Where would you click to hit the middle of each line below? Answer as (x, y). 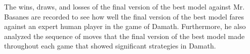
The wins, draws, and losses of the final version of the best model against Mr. (124, 6)
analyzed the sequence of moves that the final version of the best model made (124, 36)
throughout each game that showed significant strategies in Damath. (110, 46)
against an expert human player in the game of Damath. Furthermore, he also (125, 26)
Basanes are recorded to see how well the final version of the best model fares (124, 16)
